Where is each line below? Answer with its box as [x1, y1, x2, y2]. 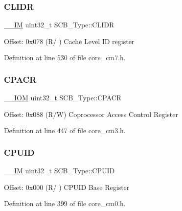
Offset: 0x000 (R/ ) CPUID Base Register [4, 182, 130, 192]
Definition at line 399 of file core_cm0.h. [4, 198, 126, 209]
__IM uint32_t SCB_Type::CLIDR [4, 20, 114, 30]
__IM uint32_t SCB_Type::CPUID [4, 165, 115, 176]
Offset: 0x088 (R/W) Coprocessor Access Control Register [4, 109, 178, 119]
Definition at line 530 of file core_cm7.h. [4, 52, 126, 63]
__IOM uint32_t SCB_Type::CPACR [4, 93, 122, 103]
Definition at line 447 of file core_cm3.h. [4, 125, 126, 136]
